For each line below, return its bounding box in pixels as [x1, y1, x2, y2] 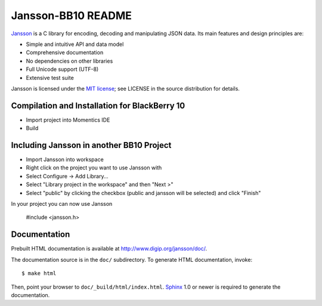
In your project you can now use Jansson [11, 200, 113, 208]
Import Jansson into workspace [26, 156, 104, 163]
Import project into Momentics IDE [26, 116, 110, 123]
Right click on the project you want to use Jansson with [26, 164, 162, 171]
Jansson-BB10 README [11, 9, 132, 22]
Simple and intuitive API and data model [26, 41, 124, 48]
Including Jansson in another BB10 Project [11, 140, 172, 150]
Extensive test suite [26, 74, 74, 81]
